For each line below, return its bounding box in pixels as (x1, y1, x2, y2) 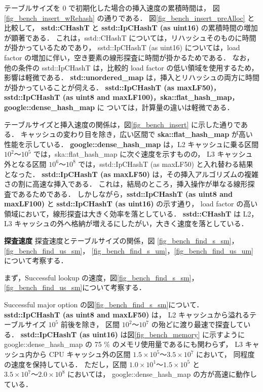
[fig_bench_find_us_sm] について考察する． (4, 282, 146, 293)
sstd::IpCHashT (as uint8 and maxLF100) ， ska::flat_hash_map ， (4, 92, 239, 102)
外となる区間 (4, 158, 47, 169)
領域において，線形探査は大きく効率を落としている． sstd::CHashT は (4, 208, 241, 219)
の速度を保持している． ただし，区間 (4, 359, 127, 369)
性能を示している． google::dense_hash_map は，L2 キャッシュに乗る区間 (4, 138, 259, 149)
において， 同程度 (196, 349, 255, 359)
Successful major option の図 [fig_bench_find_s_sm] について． (4, 299, 204, 310)
